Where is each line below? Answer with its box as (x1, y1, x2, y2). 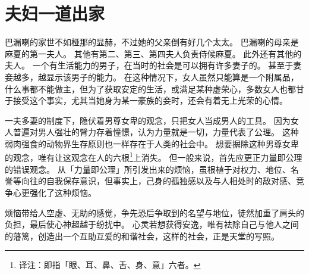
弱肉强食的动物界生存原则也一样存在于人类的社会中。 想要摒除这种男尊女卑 (5, 137, 299, 150)
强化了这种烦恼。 (29, 186, 96, 198)
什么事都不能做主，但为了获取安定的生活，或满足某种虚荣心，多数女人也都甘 (5, 82, 304, 95)
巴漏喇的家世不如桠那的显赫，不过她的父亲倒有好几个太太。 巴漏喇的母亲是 (5, 36, 299, 48)
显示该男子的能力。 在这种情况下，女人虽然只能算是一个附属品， (46, 70, 299, 83)
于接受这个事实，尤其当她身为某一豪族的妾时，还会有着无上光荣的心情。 (5, 94, 288, 107)
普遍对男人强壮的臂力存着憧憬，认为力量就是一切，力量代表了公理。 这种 (12, 126, 299, 138)
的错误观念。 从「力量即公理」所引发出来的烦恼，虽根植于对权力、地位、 (5, 163, 291, 175)
